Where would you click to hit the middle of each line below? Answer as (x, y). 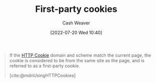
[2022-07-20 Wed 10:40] (76, 32)
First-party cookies (76, 9)
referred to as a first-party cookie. (45, 66)
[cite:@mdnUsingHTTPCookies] (42, 75)
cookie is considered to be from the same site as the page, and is (77, 60)
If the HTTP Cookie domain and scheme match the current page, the (80, 55)
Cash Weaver (76, 23)
